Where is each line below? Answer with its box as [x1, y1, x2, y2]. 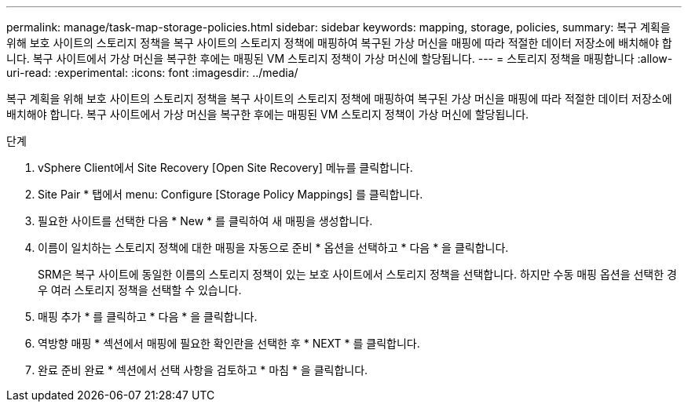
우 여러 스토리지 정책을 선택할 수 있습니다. [38, 283, 242, 297]
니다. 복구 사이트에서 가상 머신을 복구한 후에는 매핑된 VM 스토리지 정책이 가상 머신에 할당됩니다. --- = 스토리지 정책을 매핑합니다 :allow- [6, 52, 673, 65]
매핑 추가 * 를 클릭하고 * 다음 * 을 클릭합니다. [38, 310, 258, 323]
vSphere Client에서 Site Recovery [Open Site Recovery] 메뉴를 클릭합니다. [38, 161, 413, 174]
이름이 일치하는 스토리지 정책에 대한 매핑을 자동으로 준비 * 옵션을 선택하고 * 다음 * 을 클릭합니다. [38, 241, 509, 254]
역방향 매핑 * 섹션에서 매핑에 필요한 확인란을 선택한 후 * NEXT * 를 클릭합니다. [38, 337, 420, 350]
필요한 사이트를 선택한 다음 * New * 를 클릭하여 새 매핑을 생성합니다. [38, 214, 373, 228]
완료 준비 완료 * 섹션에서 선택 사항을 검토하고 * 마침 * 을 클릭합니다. [38, 363, 368, 377]
